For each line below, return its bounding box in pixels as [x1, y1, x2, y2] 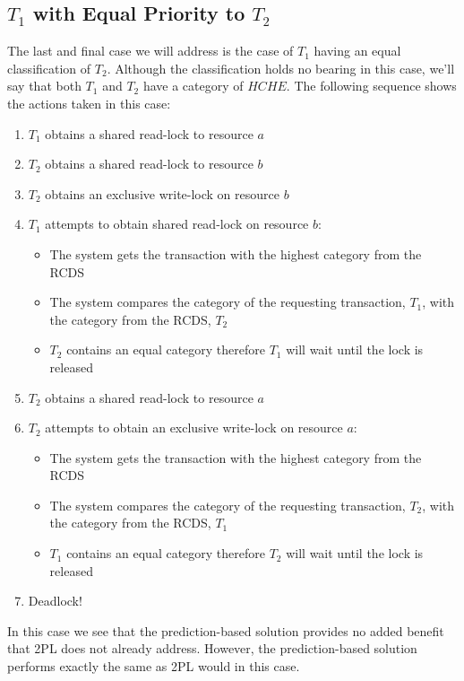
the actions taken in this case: [7, 93, 171, 112]
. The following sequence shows [286, 76, 457, 95]
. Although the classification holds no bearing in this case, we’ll [107, 58, 455, 77]
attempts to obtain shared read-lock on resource [45, 214, 309, 233]
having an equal [314, 41, 401, 60]
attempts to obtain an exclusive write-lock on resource [45, 418, 343, 437]
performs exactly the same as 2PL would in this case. [7, 657, 300, 676]
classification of [7, 58, 91, 77]
